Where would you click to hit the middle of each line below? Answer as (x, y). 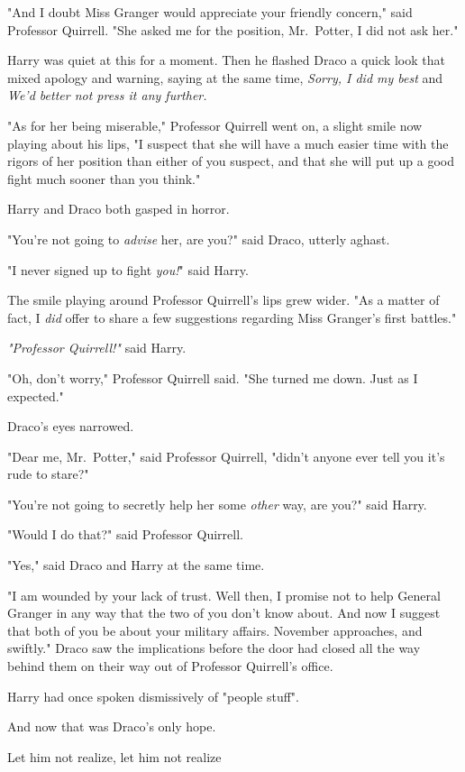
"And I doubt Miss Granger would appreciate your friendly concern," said (210, 12)
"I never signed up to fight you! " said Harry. (128, 269)
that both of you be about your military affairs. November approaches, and (215, 630)
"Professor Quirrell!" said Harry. (97, 348)
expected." (36, 395)
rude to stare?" (48, 474)
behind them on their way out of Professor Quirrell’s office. (170, 666)
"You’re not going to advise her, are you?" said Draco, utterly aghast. (199, 239)
